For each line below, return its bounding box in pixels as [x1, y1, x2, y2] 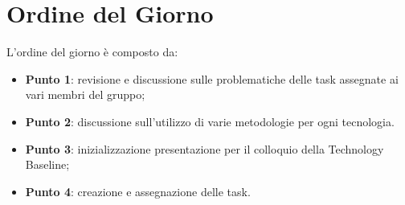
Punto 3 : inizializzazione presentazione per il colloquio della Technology [25, 140, 384, 157]
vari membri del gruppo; [25, 86, 145, 103]
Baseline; [25, 156, 70, 173]
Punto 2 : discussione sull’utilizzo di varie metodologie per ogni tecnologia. [25, 113, 395, 129]
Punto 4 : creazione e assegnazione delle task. [25, 182, 251, 199]
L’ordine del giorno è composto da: [6, 43, 178, 60]
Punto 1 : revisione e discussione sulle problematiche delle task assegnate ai [25, 70, 399, 87]
